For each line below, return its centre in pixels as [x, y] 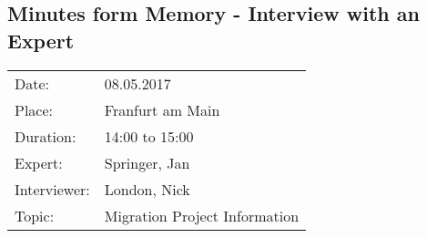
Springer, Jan [147, 162]
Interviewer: [52, 189]
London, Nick [147, 189]
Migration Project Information [202, 215]
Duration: [46, 136]
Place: [34, 109]
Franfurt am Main [162, 109]
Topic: [35, 215]
